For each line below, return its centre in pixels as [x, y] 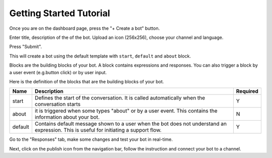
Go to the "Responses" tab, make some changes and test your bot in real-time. [91, 139]
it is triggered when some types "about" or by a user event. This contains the [126, 111]
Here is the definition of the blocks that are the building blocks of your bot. [87, 81]
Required [247, 91]
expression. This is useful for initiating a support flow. [98, 130]
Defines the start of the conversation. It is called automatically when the [120, 98]
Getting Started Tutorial [60, 13]
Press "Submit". [26, 47]
